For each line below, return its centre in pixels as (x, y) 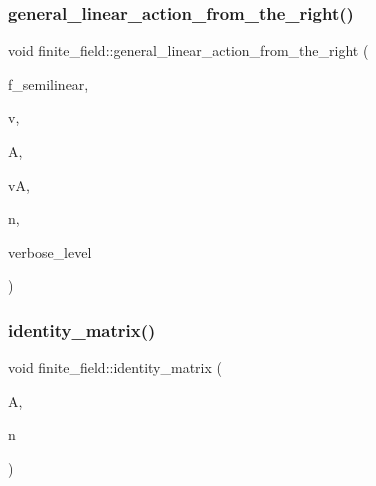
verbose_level (50, 251)
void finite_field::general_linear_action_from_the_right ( (188, 50)
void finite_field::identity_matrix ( (115, 367)
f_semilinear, (48, 83)
